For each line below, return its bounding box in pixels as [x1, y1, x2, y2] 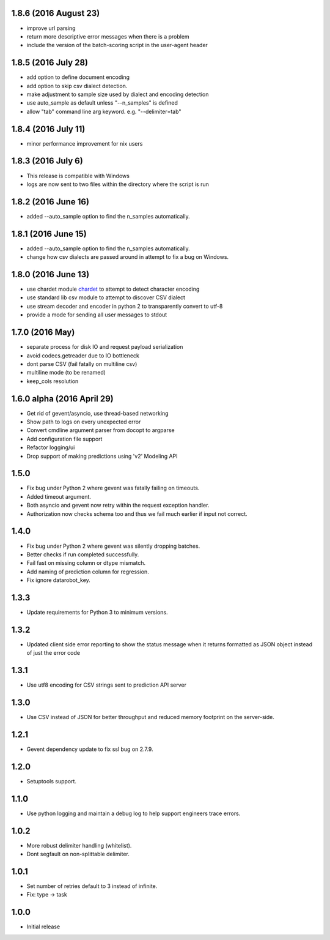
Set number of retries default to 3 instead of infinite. [26, 882, 158, 890]
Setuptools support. [26, 777, 76, 785]
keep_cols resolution [26, 377, 79, 385]
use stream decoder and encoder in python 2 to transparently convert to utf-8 [26, 302, 223, 310]
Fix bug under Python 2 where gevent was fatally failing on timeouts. [26, 484, 200, 492]
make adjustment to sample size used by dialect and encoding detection [26, 91, 209, 98]
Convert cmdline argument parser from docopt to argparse [26, 427, 175, 434]
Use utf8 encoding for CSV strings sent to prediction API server [26, 681, 186, 688]
